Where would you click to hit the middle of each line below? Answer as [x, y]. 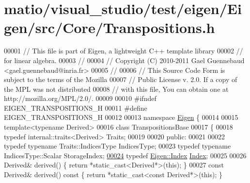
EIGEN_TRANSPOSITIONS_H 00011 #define [76, 108]
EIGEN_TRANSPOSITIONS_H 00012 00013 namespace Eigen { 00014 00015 [121, 117]
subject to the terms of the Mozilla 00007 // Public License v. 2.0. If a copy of [121, 79]
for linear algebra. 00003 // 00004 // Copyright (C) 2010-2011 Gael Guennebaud [124, 60]
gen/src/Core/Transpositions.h [109, 27]
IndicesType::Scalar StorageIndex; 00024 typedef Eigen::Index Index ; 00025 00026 [125, 155]
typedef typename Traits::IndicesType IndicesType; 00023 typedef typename [117, 146]
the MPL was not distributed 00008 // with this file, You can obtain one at [116, 89]
